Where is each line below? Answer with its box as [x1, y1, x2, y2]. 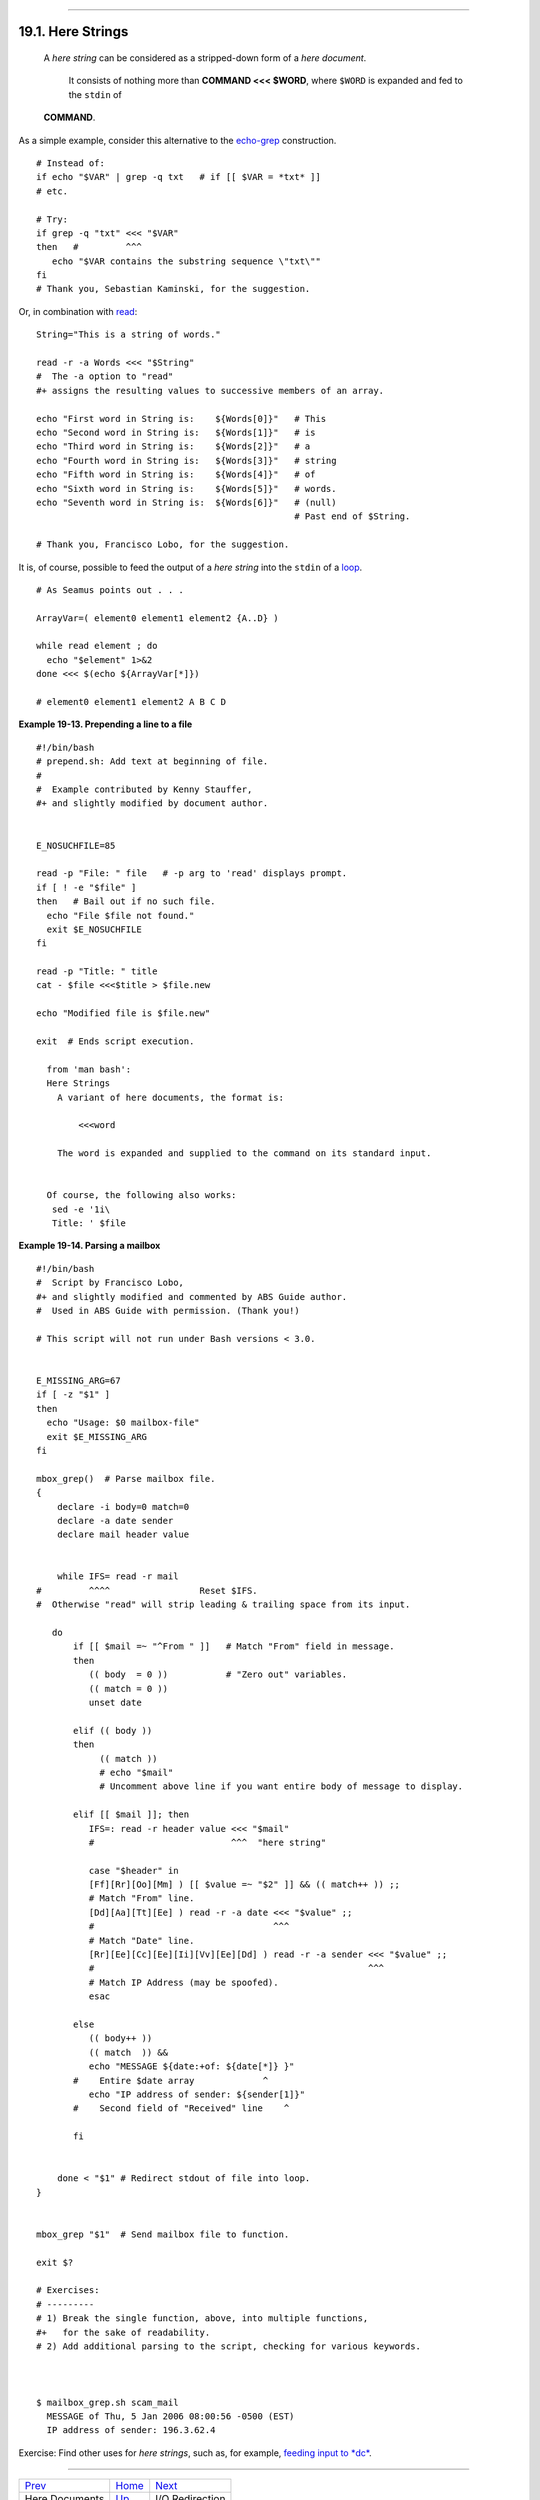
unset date [88, 1696, 142, 1708]
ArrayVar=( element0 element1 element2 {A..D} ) [36, 612, 279, 624]
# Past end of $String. [294, 511, 411, 522]
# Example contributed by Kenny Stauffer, [36, 783, 253, 795]
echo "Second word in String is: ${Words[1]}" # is [36, 427, 316, 438]
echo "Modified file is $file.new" [36, 1008, 211, 1019]
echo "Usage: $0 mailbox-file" [46, 1417, 200, 1429]
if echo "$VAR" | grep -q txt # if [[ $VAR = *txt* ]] [36, 171, 322, 183]
